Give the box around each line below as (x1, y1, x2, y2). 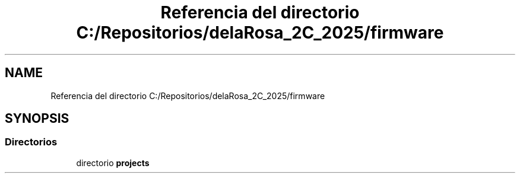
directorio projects (76, 157, 150, 168)
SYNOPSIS (5, 111, 69, 126)
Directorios (5, 136, 58, 148)
